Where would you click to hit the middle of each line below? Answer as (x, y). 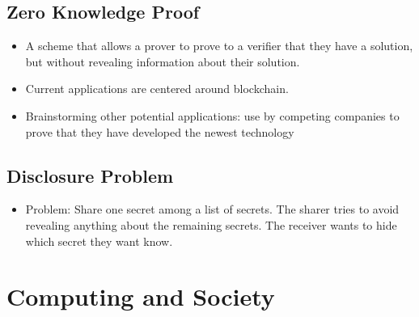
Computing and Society (141, 296)
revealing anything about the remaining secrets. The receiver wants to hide (211, 224)
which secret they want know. (99, 241)
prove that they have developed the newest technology (160, 131)
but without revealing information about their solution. (163, 61)
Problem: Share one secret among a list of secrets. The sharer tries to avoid (212, 209)
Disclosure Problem (90, 175)
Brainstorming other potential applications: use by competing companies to (212, 115)
